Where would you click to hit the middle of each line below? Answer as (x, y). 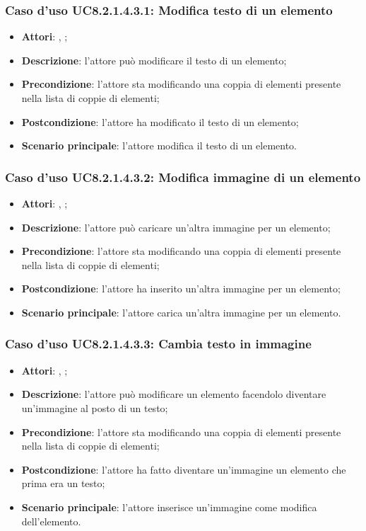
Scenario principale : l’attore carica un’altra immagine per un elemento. (181, 312)
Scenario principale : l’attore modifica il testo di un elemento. (159, 145)
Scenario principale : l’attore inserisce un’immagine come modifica (169, 507)
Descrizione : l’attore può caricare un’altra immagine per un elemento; (176, 227)
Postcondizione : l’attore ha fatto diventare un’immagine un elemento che (184, 469)
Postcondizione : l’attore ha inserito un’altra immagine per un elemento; (181, 289)
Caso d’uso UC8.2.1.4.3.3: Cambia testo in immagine (158, 344)
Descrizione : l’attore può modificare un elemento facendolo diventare (174, 394)
